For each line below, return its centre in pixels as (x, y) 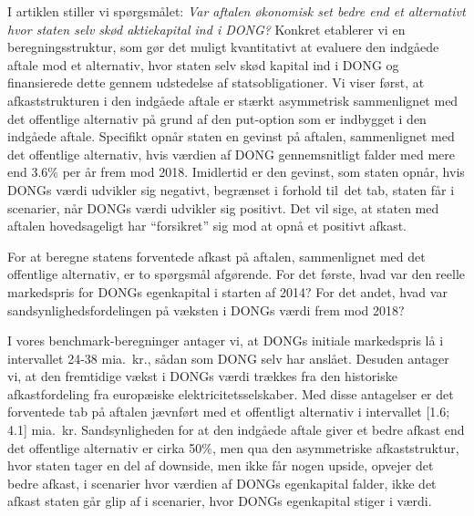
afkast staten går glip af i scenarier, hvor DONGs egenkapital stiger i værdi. (220, 501)
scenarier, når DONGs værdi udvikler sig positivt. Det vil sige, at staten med (223, 207)
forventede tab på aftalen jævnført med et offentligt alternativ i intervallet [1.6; (229, 412)
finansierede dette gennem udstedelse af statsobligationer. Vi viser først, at (216, 83)
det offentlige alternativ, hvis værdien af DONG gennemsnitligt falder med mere (231, 154)
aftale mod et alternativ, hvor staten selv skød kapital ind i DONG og (203, 64)
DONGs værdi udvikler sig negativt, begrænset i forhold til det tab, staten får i (231, 189)
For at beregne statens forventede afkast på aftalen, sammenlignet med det (216, 256)
